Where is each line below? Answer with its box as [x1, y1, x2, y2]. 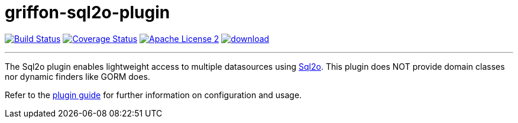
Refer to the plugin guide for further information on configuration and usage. [5, 89, 302, 100]
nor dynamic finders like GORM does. [5, 71, 150, 82]
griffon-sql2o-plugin [5, 2, 170, 22]
